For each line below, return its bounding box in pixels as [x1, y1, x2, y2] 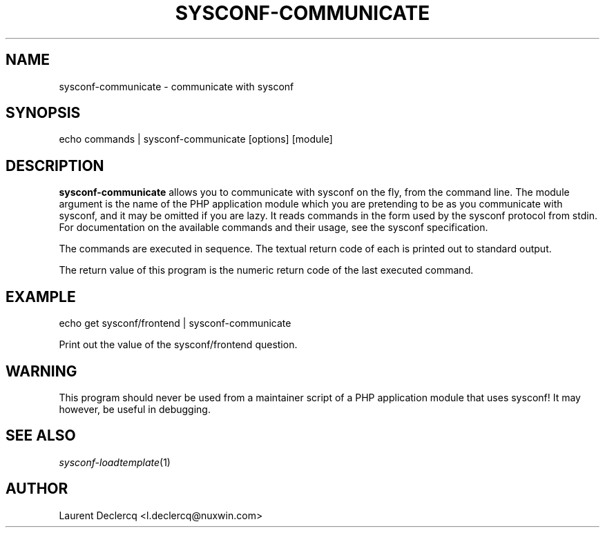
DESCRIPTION [6, 157, 104, 174]
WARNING [6, 362, 77, 380]
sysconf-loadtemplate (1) [59, 456, 171, 468]
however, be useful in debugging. [59, 403, 211, 415]
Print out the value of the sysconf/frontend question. [59, 339, 298, 351]
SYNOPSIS [6, 104, 81, 122]
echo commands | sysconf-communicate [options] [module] [59, 133, 333, 145]
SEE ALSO [6, 427, 76, 445]
